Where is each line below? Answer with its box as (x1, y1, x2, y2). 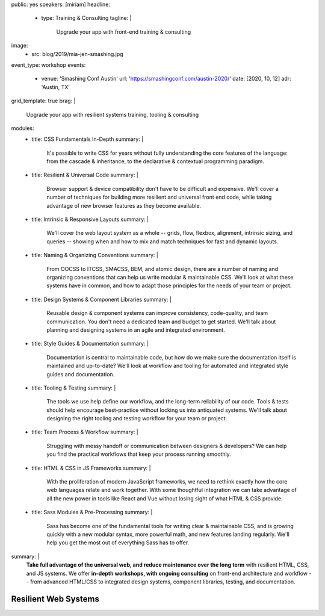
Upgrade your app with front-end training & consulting (56, 28, 191, 36)
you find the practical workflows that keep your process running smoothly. (46, 450, 231, 458)
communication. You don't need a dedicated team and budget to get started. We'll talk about (46, 318, 276, 325)
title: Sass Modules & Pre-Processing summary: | (31, 509, 153, 516)
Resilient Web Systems (11, 594, 99, 604)
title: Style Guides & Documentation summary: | (31, 340, 149, 347)
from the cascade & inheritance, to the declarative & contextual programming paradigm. (46, 158, 264, 165)
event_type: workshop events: (11, 61, 86, 69)
